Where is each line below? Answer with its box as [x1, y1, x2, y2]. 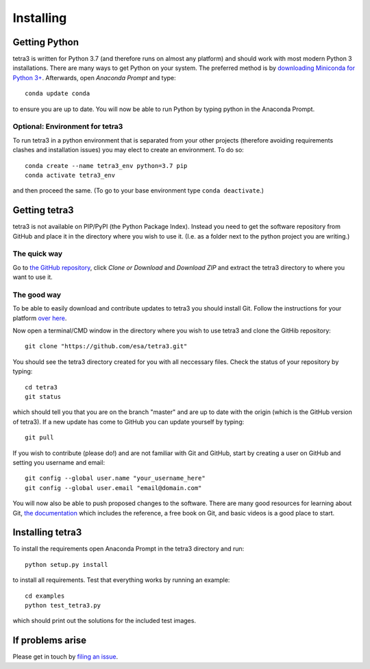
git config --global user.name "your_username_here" [25, 474, 206, 483]
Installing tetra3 [12, 526, 82, 538]
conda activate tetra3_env [25, 171, 116, 179]
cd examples [25, 592, 65, 600]
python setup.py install [25, 561, 108, 568]
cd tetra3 [25, 383, 58, 391]
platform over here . [12, 314, 67, 322]
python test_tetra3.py [25, 602, 101, 609]
